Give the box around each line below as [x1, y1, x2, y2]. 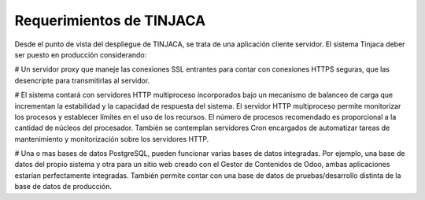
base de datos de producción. [14, 182, 112, 191]
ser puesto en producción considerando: [14, 50, 147, 59]
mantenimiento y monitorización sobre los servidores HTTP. [14, 134, 209, 143]
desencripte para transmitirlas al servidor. [14, 76, 150, 85]
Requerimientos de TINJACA [14, 12, 206, 29]
